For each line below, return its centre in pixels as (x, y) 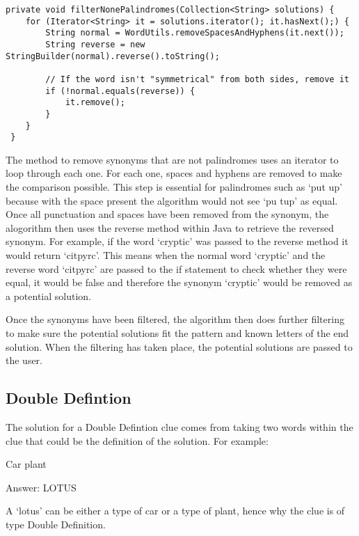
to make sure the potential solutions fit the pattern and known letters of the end (177, 333)
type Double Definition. (56, 524)
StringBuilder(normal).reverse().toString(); (113, 56)
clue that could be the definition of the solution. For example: (137, 440)
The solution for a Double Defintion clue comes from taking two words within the (179, 426)
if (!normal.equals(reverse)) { (120, 91)
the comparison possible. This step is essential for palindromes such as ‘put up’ (174, 187)
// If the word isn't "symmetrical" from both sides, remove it (197, 79)
